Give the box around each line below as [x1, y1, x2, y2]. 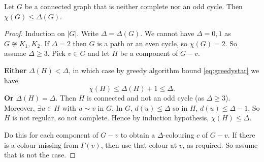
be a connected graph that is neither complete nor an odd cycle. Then [24, 1, 243, 11]
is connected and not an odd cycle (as [86, 92, 205, 103]
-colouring [163, 129, 194, 140]
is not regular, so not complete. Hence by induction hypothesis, [12, 112, 209, 123]
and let [88, 48, 110, 58]
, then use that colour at [101, 139, 177, 150]
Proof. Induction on [4, 28, 65, 39]
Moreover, [4, 102, 35, 113]
